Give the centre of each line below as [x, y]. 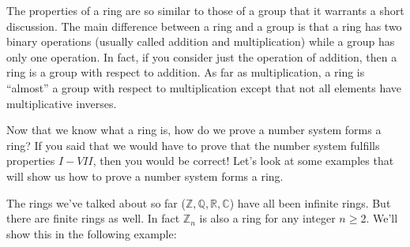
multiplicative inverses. [62, 103]
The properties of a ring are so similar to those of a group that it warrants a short [205, 10]
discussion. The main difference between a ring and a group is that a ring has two [204, 26]
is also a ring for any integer [267, 218]
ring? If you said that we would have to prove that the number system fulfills [193, 145]
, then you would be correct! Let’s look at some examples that [243, 161]
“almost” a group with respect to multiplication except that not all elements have [204, 87]
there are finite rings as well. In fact [93, 218]
